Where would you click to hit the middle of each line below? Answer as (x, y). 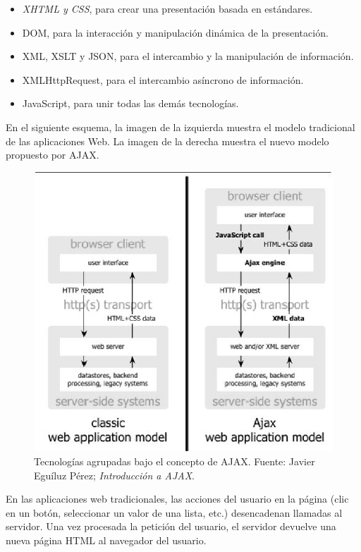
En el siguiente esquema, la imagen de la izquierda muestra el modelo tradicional (180, 127)
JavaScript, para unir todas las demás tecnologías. (130, 103)
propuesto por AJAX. (53, 155)
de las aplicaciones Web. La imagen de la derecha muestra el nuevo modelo (167, 141)
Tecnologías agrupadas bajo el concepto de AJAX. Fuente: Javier (175, 461)
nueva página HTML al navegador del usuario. (106, 540)
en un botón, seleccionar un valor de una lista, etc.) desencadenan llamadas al (174, 512)
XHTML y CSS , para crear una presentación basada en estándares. (167, 8)
